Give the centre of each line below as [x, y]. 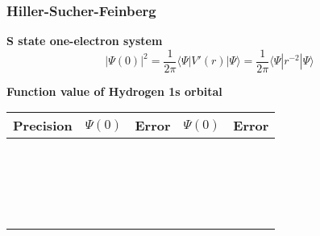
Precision [43, 126]
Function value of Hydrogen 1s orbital [114, 91]
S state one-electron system [85, 41]
